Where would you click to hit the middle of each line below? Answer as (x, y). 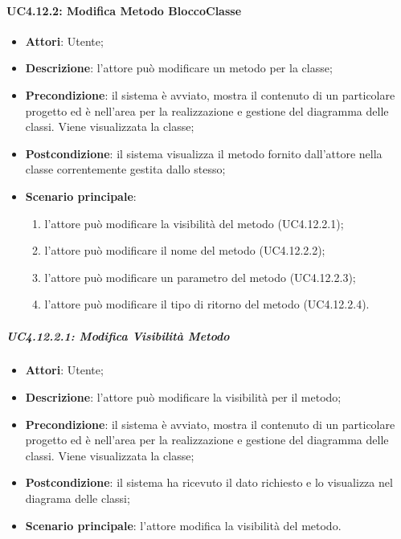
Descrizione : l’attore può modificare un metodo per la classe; (179, 68)
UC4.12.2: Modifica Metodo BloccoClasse (124, 10)
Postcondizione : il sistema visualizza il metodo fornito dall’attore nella (204, 153)
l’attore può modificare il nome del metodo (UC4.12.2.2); (185, 250)
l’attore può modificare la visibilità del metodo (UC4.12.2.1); (194, 223)
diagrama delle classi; (78, 498)
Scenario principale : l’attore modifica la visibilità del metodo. (183, 525)
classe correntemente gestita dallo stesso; (125, 169)
